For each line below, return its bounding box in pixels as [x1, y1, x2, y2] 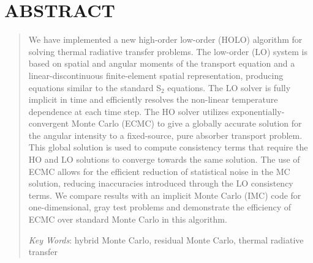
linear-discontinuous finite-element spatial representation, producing [28, 69, 284, 81]
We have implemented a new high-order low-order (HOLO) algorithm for [28, 33, 303, 46]
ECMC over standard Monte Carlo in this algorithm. [28, 213, 227, 226]
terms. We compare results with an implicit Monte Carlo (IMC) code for [28, 188, 301, 201]
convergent [28, 117, 69, 130]
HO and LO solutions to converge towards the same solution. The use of [28, 153, 300, 166]
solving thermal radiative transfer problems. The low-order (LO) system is [28, 45, 307, 57]
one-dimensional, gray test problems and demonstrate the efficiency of [28, 201, 291, 213]
